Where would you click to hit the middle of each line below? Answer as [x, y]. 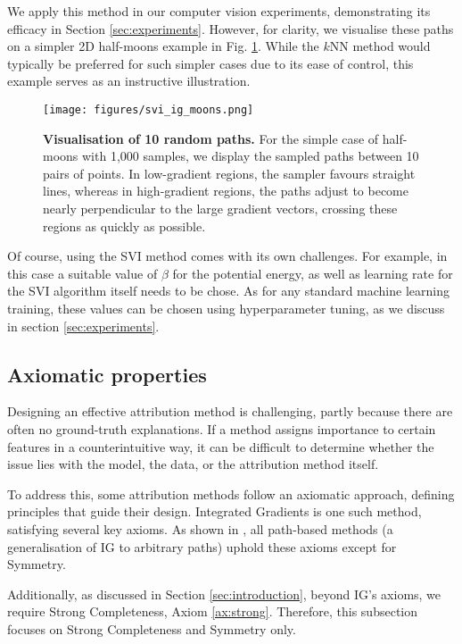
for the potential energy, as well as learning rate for [313, 273]
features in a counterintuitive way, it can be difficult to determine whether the [221, 446]
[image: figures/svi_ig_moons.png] [148, 109]
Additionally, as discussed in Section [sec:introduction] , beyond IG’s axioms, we [224, 594]
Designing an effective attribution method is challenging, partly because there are [230, 411]
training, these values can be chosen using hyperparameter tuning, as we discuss [226, 308]
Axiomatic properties [107, 374]
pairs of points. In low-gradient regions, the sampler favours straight [229, 173]
